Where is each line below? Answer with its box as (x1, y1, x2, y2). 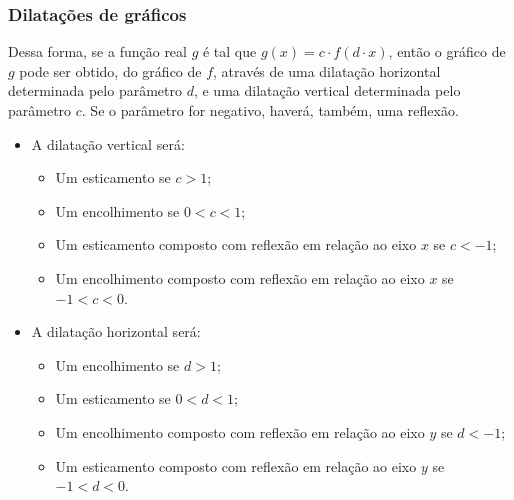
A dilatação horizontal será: (31, 321, 201, 342)
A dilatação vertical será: (31, 133, 185, 154)
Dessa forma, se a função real (8, 41, 187, 62)
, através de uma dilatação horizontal (213, 60, 441, 81)
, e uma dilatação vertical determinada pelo (193, 80, 461, 101)
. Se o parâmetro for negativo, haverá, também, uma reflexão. (81, 100, 459, 120)
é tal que (202, 41, 257, 62)
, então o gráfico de (388, 41, 506, 62)
